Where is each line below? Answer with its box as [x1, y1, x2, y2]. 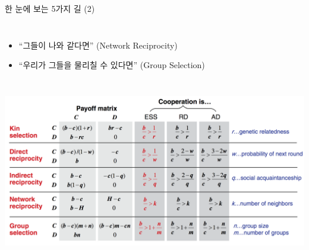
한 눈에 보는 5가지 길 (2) [5, 2, 95, 14]
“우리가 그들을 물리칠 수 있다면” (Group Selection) [18, 59, 205, 71]
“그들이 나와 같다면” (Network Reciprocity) [18, 39, 178, 51]
